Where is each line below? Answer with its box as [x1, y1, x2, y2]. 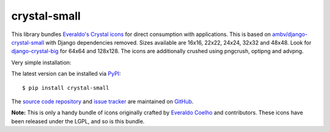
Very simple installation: [11, 59, 71, 66]
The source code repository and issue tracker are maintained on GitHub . [11, 98, 194, 105]
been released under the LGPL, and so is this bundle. [11, 117, 145, 125]
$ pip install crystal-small [22, 84, 109, 91]
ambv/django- [272, 31, 308, 38]
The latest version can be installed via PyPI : [11, 70, 122, 78]
